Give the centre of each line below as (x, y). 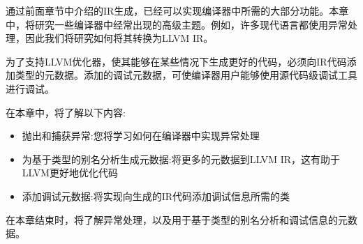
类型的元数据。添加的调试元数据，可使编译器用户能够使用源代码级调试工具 (186, 75)
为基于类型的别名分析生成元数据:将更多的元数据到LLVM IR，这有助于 (181, 159)
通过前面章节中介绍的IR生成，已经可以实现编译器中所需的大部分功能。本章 (177, 10)
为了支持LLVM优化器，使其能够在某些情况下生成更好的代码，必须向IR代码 (176, 61)
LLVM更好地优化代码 (70, 173)
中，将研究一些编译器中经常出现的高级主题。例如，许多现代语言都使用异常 (177, 24)
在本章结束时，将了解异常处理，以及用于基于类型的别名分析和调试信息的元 (177, 219)
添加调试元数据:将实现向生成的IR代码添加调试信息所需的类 (156, 196)
